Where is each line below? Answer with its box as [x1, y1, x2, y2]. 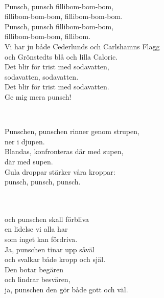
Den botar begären [5, 264, 64, 274]
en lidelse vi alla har [5, 223, 68, 234]
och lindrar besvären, [5, 274, 71, 285]
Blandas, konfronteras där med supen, [5, 146, 124, 157]
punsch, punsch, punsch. [5, 176, 81, 187]
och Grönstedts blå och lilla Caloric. [5, 51, 118, 62]
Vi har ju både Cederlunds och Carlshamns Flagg [5, 41, 160, 51]
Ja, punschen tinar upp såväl [5, 244, 95, 254]
